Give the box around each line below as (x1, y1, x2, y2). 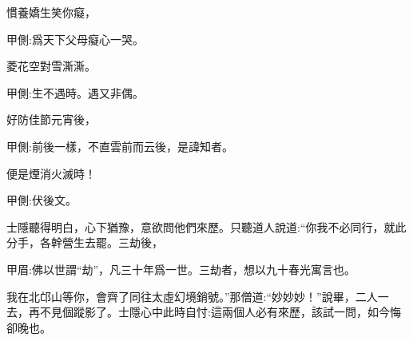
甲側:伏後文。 (6, 192, 77, 208)
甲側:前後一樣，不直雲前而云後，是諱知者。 (6, 137, 233, 154)
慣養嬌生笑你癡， (6, 4, 96, 20)
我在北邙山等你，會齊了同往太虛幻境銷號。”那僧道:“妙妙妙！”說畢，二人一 (6, 287, 389, 304)
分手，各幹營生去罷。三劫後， (6, 234, 163, 251)
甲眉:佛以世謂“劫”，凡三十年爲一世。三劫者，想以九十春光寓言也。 (6, 260, 356, 277)
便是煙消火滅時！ (6, 165, 96, 181)
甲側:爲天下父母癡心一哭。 (6, 30, 144, 47)
